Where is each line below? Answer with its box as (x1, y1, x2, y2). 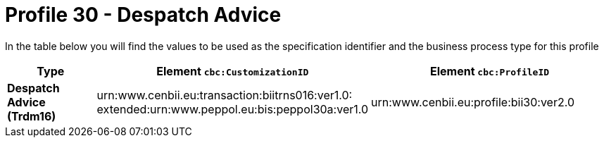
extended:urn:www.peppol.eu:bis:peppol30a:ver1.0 (96, 101, 369, 116)
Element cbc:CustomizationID (156, 63, 309, 78)
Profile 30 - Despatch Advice (5, 3, 282, 27)
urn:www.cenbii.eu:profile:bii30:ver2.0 (371, 94, 575, 109)
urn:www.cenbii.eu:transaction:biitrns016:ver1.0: (96, 87, 353, 102)
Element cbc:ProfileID (429, 63, 550, 78)
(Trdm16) (7, 108, 56, 123)
